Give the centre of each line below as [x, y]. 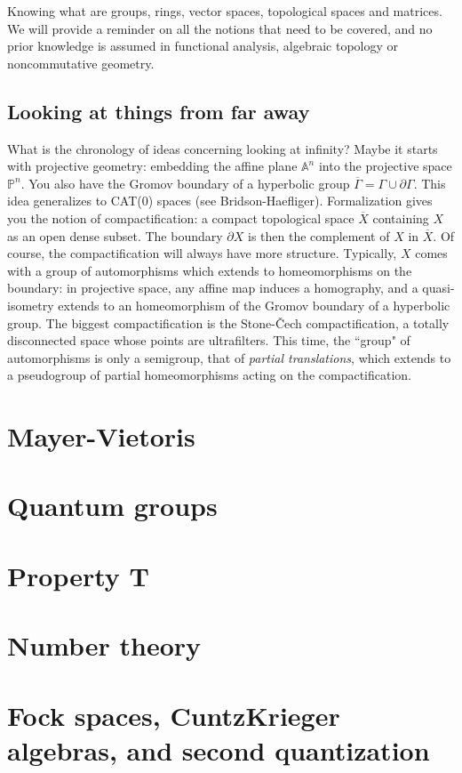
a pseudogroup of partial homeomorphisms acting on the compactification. [209, 375]
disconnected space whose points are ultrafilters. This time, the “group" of [209, 340]
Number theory [104, 645]
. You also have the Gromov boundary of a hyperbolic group [185, 183]
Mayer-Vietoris [101, 436]
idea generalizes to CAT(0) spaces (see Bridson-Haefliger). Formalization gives [220, 201]
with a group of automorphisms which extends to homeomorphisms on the [210, 270]
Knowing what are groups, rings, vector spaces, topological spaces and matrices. [225, 11]
